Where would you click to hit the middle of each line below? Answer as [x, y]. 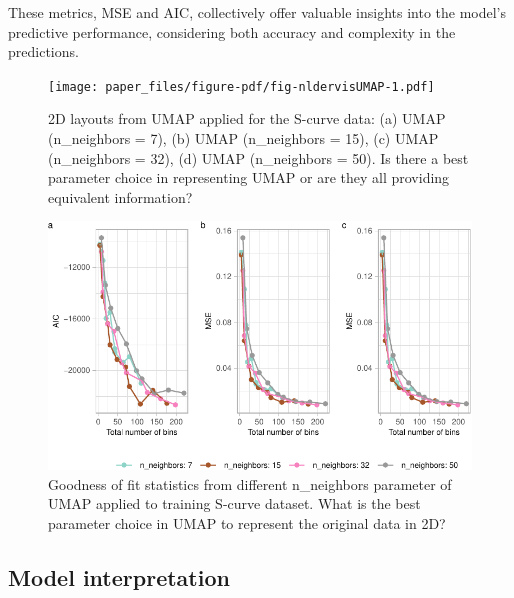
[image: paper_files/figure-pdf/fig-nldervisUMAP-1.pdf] [241, 86]
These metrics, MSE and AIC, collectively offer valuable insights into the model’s [257, 12]
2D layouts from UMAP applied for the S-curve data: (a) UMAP [247, 118]
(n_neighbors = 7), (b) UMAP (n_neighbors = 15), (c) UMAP [243, 138]
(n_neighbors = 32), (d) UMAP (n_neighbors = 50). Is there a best [258, 157]
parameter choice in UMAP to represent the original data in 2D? [247, 523]
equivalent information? [120, 196]
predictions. [43, 51]
